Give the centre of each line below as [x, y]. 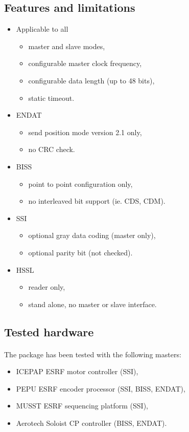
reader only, [47, 287]
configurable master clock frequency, [85, 63]
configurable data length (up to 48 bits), [91, 80]
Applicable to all [42, 29]
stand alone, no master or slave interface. [92, 304]
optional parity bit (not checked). [80, 252]
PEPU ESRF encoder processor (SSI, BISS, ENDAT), [101, 388]
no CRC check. [52, 149]
